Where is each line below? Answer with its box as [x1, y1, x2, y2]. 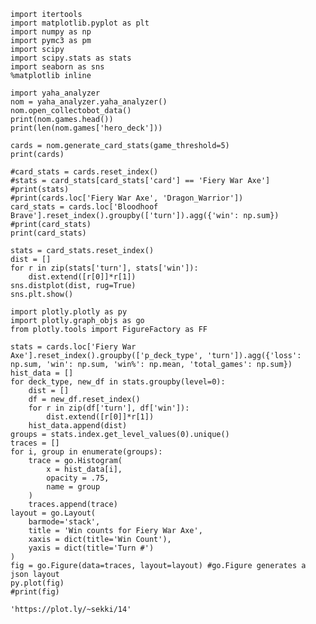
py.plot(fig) [10, 578, 65, 588]
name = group [46, 482, 101, 492]
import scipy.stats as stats [10, 53, 132, 63]
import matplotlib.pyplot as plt [10, 18, 150, 28]
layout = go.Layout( [10, 508, 97, 518]
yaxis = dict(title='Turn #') [28, 543, 155, 553]
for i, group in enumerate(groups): [10, 447, 163, 457]
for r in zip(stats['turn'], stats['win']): [10, 263, 199, 273]
